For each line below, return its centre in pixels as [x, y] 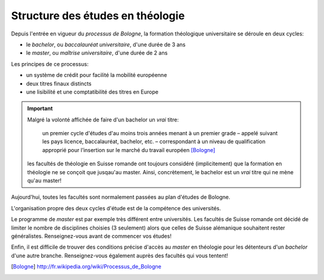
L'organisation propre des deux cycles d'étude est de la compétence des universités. [116, 208]
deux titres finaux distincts [59, 84]
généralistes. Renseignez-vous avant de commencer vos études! [91, 236]
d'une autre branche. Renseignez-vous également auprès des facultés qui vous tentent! [119, 255]
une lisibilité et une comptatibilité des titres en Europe [92, 92]
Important [40, 109]
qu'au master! [44, 181]
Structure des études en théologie [98, 16]
